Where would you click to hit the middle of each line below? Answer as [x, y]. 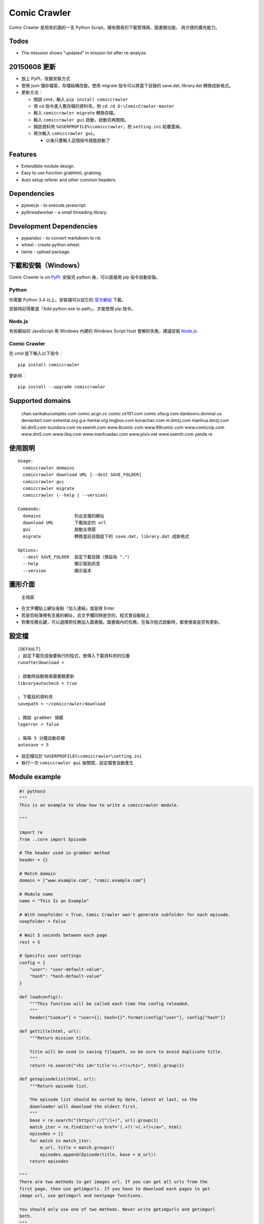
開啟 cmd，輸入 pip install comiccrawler [81, 99]
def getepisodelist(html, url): [58, 1079]
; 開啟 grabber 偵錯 [41, 718]
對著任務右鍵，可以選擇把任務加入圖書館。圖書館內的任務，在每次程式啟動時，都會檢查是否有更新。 [122, 622]
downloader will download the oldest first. [84, 1106]
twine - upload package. [46, 252]
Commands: [29, 509]
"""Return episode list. [59, 1086]
